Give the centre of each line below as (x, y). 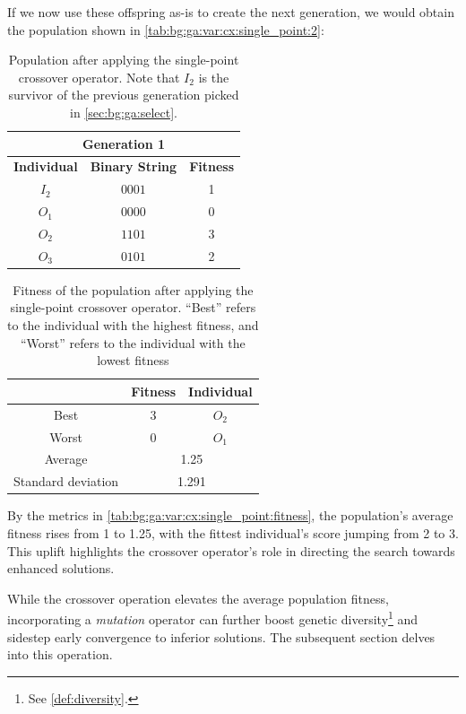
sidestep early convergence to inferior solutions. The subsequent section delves (221, 636)
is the (214, 77)
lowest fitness (133, 360)
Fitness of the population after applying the (133, 289)
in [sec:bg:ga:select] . (124, 112)
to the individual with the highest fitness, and (133, 325)
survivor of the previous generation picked (124, 95)
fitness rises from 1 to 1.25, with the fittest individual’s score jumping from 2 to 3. (233, 532)
